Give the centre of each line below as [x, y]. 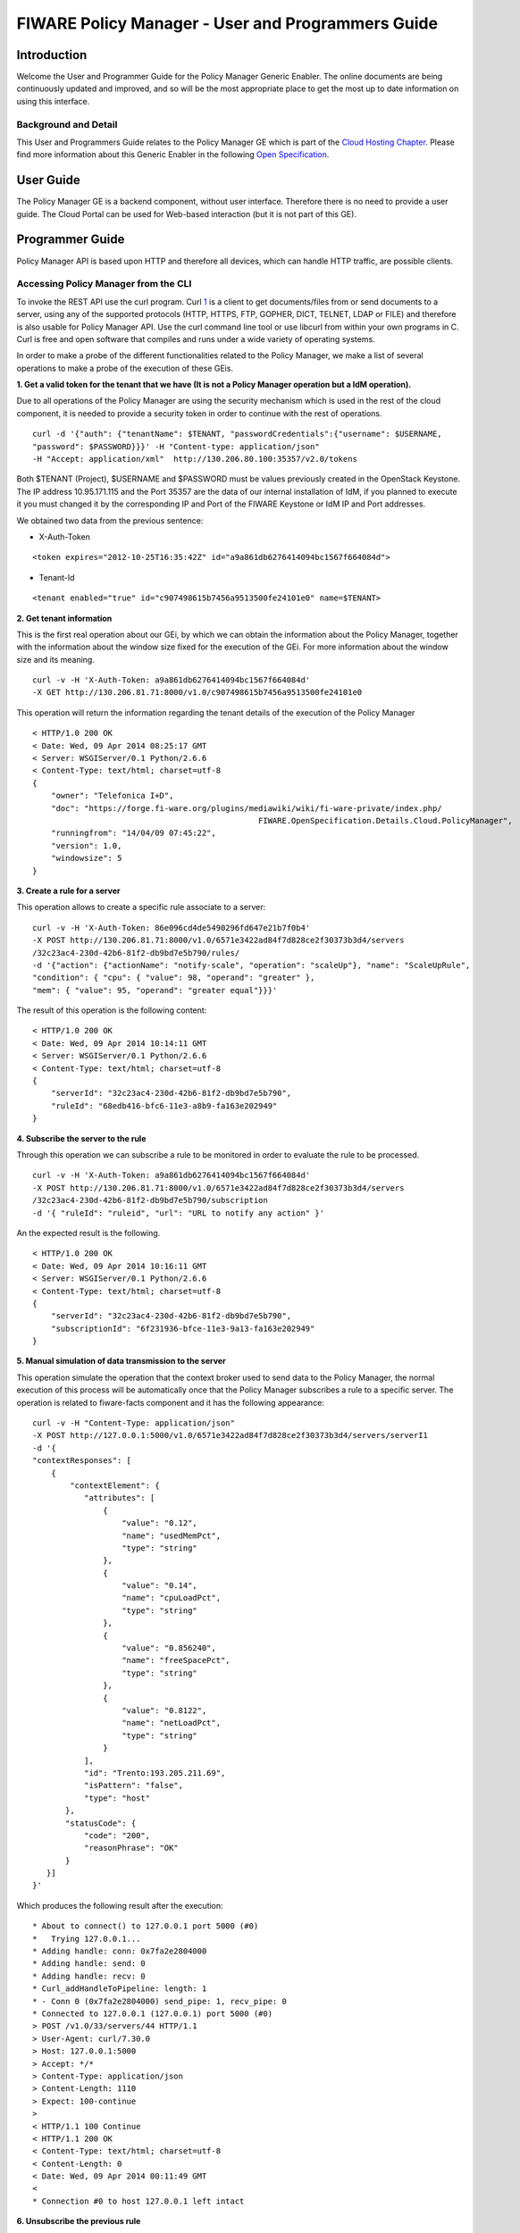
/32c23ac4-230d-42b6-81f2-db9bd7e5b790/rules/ [136, 953]
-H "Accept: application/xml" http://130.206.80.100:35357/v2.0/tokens [195, 459]
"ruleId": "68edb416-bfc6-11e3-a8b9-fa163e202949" [164, 1106]
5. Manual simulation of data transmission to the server [122, 1361]
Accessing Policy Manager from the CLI [104, 284]
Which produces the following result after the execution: [120, 1905]
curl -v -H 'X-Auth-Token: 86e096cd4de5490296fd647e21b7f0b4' [172, 928]
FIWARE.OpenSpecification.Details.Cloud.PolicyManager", [385, 820]
